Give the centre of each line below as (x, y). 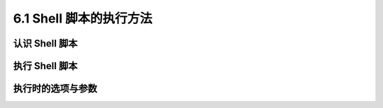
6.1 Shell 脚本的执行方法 (83, 18)
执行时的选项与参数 (55, 89)
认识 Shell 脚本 (45, 43)
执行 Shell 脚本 (45, 66)
